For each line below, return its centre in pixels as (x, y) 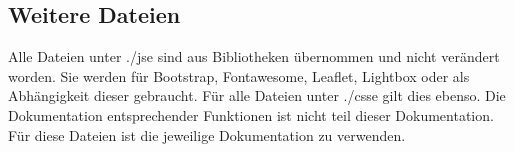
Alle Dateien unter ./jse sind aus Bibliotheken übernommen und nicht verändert (254, 56)
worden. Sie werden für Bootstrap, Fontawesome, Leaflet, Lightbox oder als (239, 75)
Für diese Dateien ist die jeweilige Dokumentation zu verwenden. (207, 134)
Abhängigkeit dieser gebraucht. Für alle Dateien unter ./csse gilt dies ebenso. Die (257, 95)
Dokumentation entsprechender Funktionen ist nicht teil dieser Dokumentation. (251, 114)
